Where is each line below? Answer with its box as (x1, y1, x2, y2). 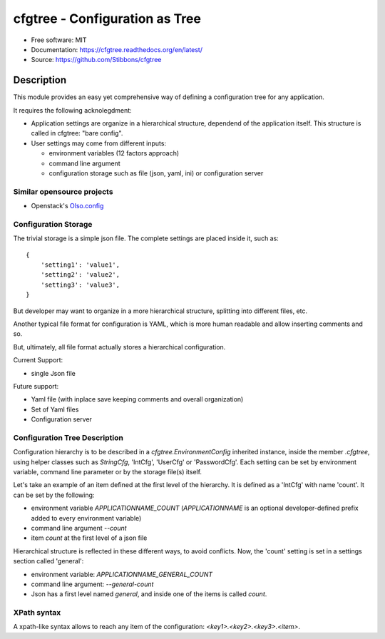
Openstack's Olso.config (31, 202, 104, 210)
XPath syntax (13, 608, 61, 618)
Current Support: (13, 356, 63, 364)
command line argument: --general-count (31, 580, 154, 588)
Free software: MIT (31, 36, 87, 44)
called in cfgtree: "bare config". (31, 129, 123, 138)
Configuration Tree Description (13, 432, 124, 442)
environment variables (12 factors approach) (48, 149, 180, 158)
